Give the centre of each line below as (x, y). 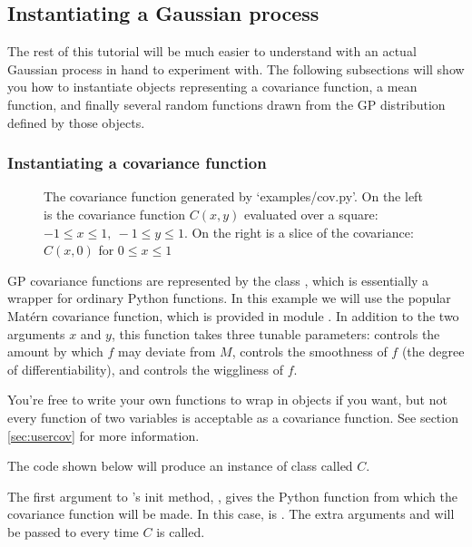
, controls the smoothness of (310, 352)
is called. (181, 531)
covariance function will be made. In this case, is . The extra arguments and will (231, 514)
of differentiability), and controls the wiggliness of (146, 369)
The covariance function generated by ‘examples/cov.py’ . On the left (233, 196)
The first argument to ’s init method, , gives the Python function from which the (233, 496)
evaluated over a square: (311, 214)
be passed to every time (73, 531)
